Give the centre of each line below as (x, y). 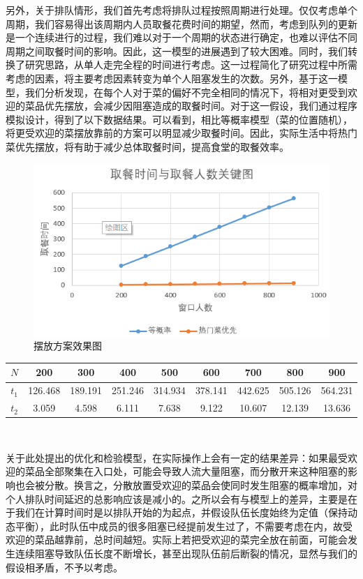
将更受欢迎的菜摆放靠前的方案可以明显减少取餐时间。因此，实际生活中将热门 (181, 133)
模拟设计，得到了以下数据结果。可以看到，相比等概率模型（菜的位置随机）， (179, 119)
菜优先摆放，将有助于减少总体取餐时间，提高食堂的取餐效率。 (147, 146)
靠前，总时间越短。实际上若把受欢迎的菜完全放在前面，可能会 (206, 540)
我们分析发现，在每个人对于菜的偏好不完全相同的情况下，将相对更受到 (186, 92)
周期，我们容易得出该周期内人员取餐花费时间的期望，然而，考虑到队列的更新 (181, 23)
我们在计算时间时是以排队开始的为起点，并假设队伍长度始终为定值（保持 (181, 512)
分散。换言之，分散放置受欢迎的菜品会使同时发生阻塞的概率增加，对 (201, 484)
